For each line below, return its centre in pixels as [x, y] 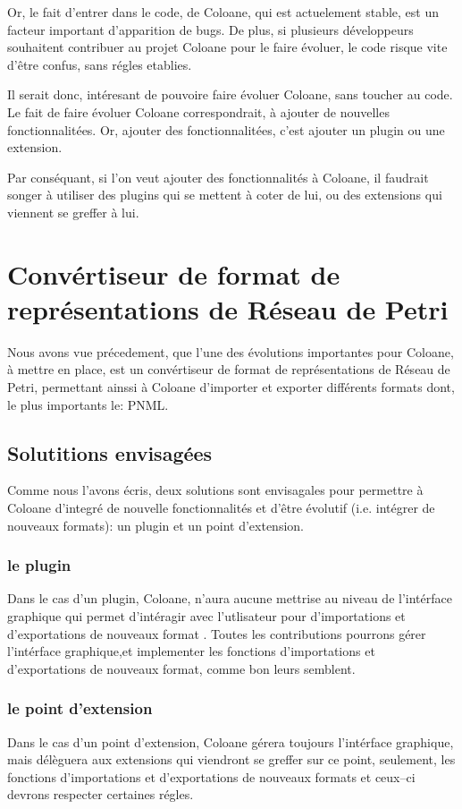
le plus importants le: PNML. [88, 404]
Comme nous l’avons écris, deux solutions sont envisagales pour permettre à [215, 490]
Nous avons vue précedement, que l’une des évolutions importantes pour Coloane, [231, 351]
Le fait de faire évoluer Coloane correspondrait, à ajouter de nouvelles [198, 111]
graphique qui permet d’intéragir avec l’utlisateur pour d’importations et [206, 616]
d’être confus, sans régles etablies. [100, 64]
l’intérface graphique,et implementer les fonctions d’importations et [191, 651]
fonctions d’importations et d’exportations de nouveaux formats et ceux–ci [211, 776]
